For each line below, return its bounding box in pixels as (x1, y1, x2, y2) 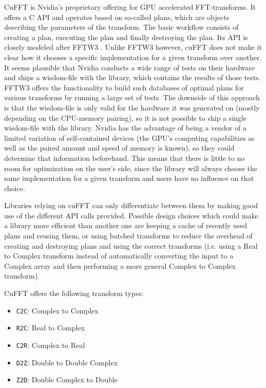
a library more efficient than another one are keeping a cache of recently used (4, 220, 248, 231)
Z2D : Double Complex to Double (16, 374, 118, 385)
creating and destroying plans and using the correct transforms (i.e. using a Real (4, 240, 258, 251)
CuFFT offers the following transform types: (4, 288, 144, 299)
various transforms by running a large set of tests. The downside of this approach (4, 92, 260, 103)
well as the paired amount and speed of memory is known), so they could (4, 142, 235, 153)
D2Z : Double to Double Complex (16, 357, 118, 367)
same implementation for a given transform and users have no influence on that (4, 173, 254, 183)
